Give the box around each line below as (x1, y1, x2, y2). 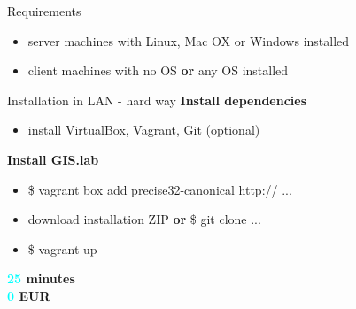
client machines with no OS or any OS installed (27, 61, 289, 80)
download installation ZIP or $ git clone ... (27, 210, 261, 228)
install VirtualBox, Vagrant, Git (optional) (27, 120, 260, 139)
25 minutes (7, 269, 75, 288)
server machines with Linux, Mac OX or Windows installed (27, 31, 350, 50)
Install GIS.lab (7, 150, 99, 168)
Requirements (7, 2, 81, 19)
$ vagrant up (27, 239, 97, 258)
